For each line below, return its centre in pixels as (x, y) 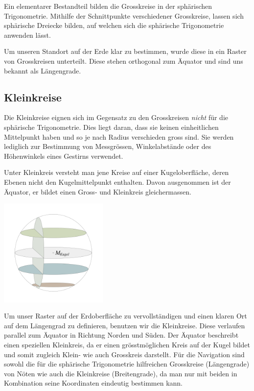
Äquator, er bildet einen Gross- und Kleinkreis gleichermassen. (98, 191)
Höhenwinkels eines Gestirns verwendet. (64, 156)
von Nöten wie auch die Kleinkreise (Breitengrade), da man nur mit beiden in (121, 373)
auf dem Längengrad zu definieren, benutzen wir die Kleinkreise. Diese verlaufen (125, 325)
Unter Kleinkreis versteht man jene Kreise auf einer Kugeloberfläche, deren (116, 172)
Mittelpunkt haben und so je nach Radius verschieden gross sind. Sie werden (119, 136)
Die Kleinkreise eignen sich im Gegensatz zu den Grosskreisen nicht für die (116, 117)
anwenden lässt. (27, 35)
